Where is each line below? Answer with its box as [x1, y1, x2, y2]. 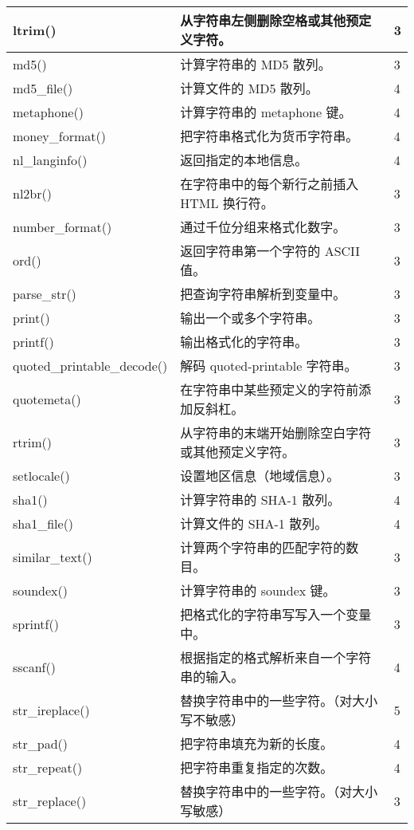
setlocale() [13, 466, 70, 485]
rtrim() [13, 432, 52, 451]
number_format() [13, 217, 112, 236]
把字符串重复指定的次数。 [180, 758, 334, 777]
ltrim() [13, 20, 57, 39]
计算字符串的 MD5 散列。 [180, 55, 331, 73]
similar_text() [13, 547, 92, 566]
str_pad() [13, 734, 68, 753]
